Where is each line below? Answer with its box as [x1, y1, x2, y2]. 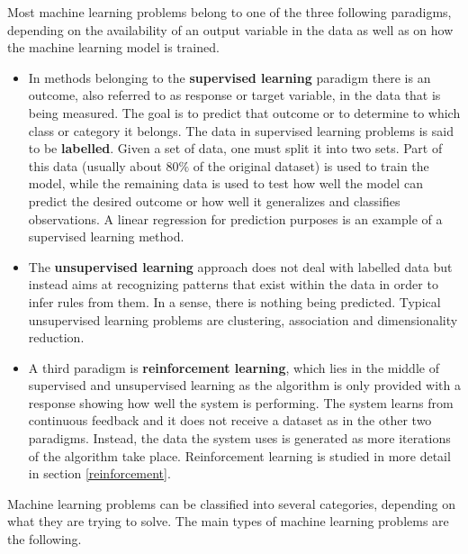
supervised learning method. [28, 227, 184, 246]
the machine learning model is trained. [7, 38, 220, 57]
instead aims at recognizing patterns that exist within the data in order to [28, 275, 438, 294]
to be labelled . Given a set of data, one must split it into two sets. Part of [28, 139, 443, 158]
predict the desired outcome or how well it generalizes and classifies [28, 191, 400, 210]
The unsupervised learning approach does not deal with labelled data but [28, 257, 453, 276]
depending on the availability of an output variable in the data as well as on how [7, 20, 454, 39]
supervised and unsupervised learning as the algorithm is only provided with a [28, 376, 462, 395]
